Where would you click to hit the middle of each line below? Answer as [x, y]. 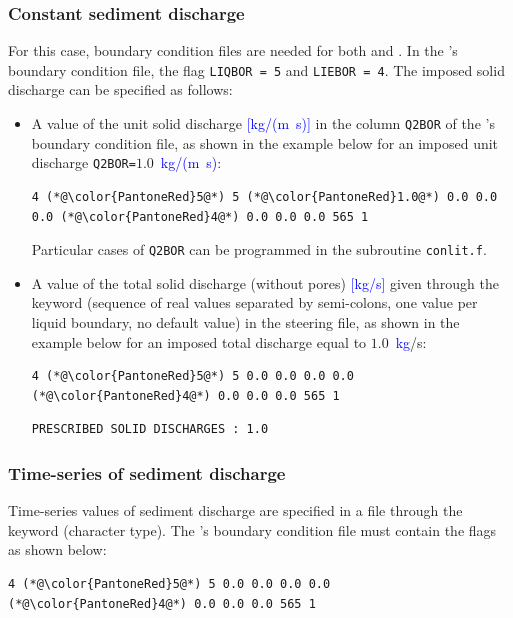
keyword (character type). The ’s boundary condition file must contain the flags [252, 529]
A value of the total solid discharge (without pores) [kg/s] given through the [265, 282]
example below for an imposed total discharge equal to [199, 341]
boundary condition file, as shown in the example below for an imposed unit [265, 142]
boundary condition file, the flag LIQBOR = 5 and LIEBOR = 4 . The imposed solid [256, 69]
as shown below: [57, 549]
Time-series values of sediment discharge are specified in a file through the [235, 510]
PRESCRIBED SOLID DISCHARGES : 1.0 [150, 429]
